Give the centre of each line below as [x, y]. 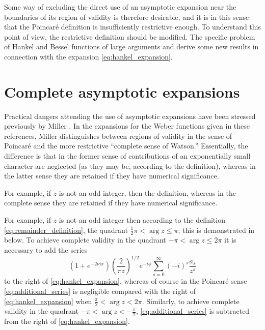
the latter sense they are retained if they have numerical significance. [112, 176]
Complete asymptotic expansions [122, 91]
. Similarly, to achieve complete [191, 301]
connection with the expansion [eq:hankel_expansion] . [88, 56]
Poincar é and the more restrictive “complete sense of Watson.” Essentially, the [126, 146]
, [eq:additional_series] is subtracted [193, 311]
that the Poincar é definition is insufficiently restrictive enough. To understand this [133, 27]
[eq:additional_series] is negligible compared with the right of [100, 291]
